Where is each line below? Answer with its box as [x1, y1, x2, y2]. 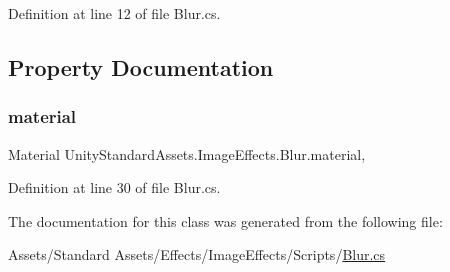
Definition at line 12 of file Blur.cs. [8, 3, 221, 23]
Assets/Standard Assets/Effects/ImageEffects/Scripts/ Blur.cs [8, 244, 386, 265]
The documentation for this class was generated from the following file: [8, 210, 443, 231]
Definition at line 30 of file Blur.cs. [8, 177, 221, 198]
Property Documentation [8, 51, 274, 82]
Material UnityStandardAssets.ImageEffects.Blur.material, [8, 143, 366, 164]
